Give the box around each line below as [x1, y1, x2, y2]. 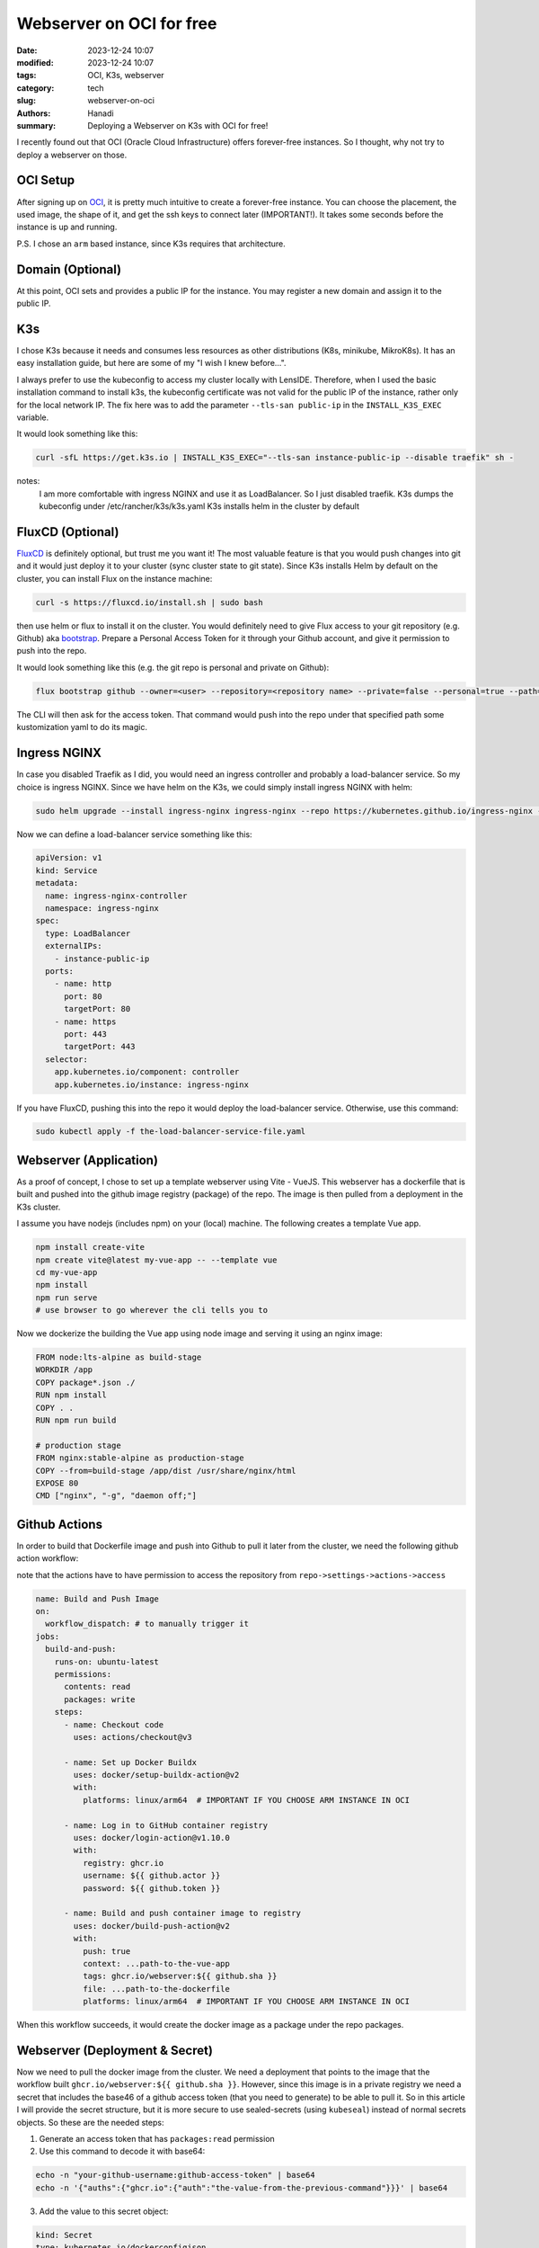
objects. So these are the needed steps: [16, 2117, 164, 2128]
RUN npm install [35, 1390, 108, 1400]
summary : [16, 120, 57, 130]
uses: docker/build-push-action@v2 [73, 1921, 231, 1931]
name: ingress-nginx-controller [45, 890, 188, 901]
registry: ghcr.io [82, 1858, 164, 1868]
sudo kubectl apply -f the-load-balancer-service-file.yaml [35, 1127, 306, 1137]
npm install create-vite [35, 1242, 146, 1253]
